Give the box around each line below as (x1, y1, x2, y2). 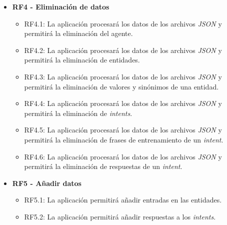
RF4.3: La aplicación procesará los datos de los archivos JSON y (24, 71, 222, 81)
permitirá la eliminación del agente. (24, 28, 133, 38)
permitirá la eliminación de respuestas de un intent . (24, 161, 182, 171)
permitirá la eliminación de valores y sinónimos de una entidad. (24, 81, 219, 91)
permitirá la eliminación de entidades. (24, 54, 140, 65)
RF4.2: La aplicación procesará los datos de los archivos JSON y (24, 44, 222, 55)
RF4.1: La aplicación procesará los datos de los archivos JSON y (24, 18, 222, 28)
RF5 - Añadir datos (12, 177, 81, 188)
